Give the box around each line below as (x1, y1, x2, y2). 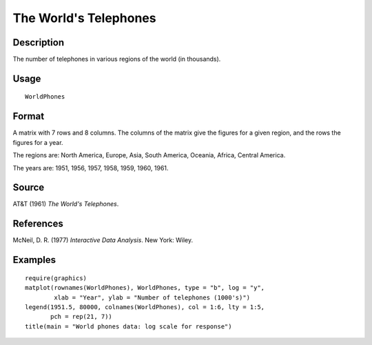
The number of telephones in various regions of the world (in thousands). (12, 55, 221, 63)
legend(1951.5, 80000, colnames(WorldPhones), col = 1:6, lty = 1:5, (25, 303, 265, 310)
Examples (12, 254, 56, 266)
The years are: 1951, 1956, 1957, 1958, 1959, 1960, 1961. (12, 164, 169, 172)
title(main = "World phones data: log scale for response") (25, 322, 232, 331)
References (12, 218, 63, 230)
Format (12, 110, 45, 122)
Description (12, 37, 65, 48)
